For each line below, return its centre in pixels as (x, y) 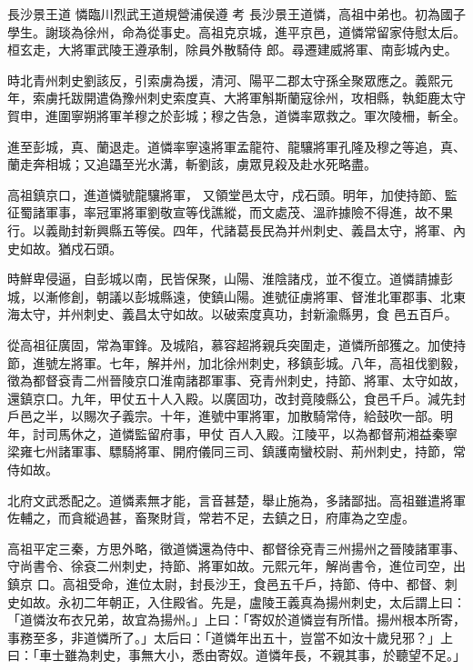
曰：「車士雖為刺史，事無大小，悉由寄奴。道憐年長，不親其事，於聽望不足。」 (236, 655)
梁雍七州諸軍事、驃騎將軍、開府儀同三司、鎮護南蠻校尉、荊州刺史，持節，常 (236, 451)
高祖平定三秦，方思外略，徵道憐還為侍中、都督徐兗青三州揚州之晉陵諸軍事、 (236, 548)
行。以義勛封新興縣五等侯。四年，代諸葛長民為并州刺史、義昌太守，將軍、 (230, 230)
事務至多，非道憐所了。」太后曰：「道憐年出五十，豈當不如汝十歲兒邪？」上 (230, 637)
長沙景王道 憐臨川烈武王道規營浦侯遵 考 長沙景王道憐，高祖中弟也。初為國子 (236, 14)
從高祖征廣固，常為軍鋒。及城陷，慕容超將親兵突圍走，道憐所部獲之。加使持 (236, 344)
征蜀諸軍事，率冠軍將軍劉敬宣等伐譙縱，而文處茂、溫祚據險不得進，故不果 (230, 212)
